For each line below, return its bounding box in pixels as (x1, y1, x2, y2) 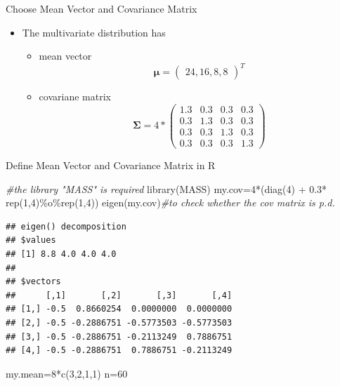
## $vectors (6, 277, 61, 287)
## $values (6, 235, 56, 246)
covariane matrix (39, 89, 111, 104)
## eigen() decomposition (6, 221, 126, 232)
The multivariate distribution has (22, 25, 166, 39)
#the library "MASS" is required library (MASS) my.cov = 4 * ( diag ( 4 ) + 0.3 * (6, 181, 327, 196)
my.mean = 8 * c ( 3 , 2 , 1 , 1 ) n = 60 (6, 366, 128, 380)
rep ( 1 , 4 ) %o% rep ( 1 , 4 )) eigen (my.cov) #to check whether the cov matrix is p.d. (6, 195, 335, 210)
